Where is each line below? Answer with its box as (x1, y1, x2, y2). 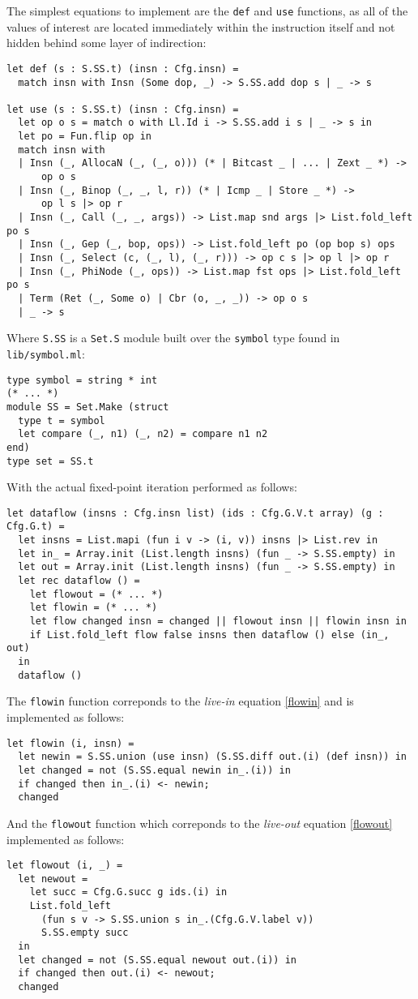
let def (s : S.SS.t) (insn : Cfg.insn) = (6, 62, 239, 75)
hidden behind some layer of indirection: (6, 34, 207, 51)
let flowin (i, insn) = (6, 737, 134, 749)
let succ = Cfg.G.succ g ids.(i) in (29, 886, 228, 898)
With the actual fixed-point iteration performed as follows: (6, 478, 297, 495)
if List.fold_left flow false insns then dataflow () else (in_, (29, 628, 390, 641)
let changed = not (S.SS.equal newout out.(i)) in (18, 954, 296, 966)
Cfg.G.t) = (6, 521, 65, 533)
